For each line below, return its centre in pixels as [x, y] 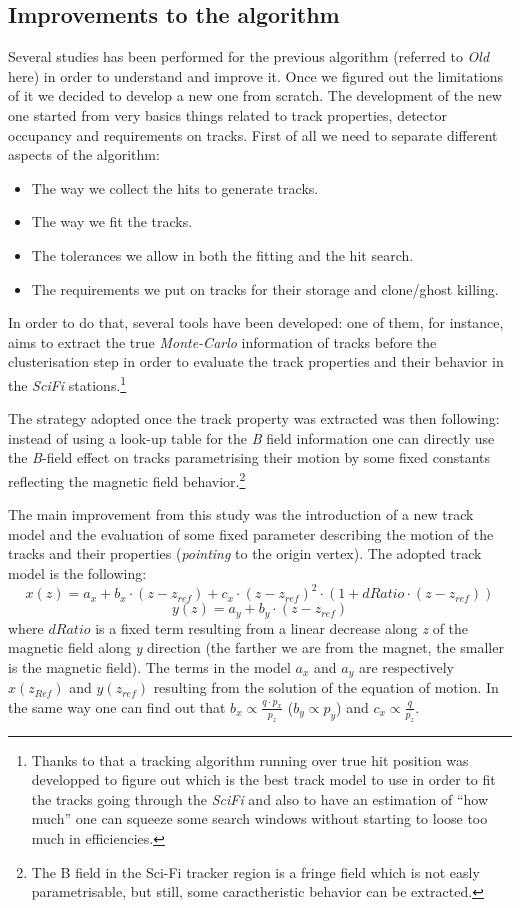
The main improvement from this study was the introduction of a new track [241, 514]
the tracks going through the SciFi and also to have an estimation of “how [260, 798]
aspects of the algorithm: [84, 154]
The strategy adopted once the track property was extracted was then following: [254, 418]
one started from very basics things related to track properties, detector [227, 114]
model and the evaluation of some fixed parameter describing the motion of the [251, 533]
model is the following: [77, 572]
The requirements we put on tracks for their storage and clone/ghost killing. [265, 288]
